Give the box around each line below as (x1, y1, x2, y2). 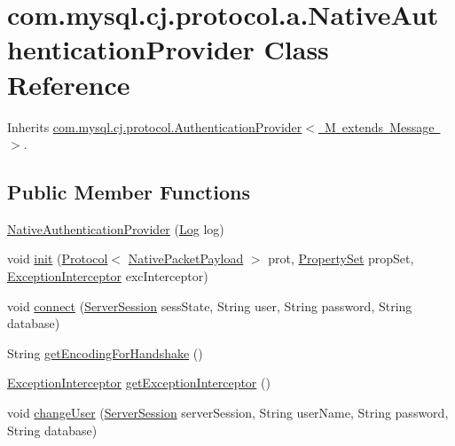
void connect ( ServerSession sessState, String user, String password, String (7, 296, 412, 315)
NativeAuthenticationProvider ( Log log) (7, 219, 224, 238)
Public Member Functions (7, 178, 250, 206)
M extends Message (324, 117, 435, 136)
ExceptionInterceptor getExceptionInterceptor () (7, 373, 271, 392)
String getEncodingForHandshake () (7, 343, 203, 362)
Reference (7, 66, 130, 102)
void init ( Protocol (7, 249, 108, 268)
